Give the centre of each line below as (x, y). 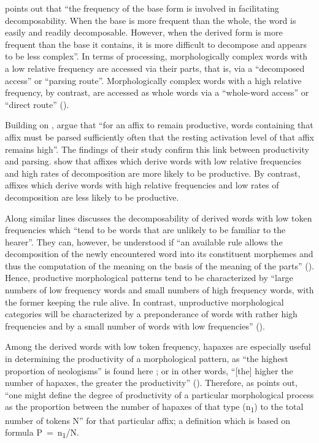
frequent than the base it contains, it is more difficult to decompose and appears (156, 44)
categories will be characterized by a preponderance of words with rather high (151, 314)
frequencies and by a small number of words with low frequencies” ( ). (135, 326)
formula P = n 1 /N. (42, 433)
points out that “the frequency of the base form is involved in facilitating (142, 8)
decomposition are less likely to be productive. (92, 197)
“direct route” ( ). (37, 104)
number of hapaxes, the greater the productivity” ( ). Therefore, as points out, (151, 383)
